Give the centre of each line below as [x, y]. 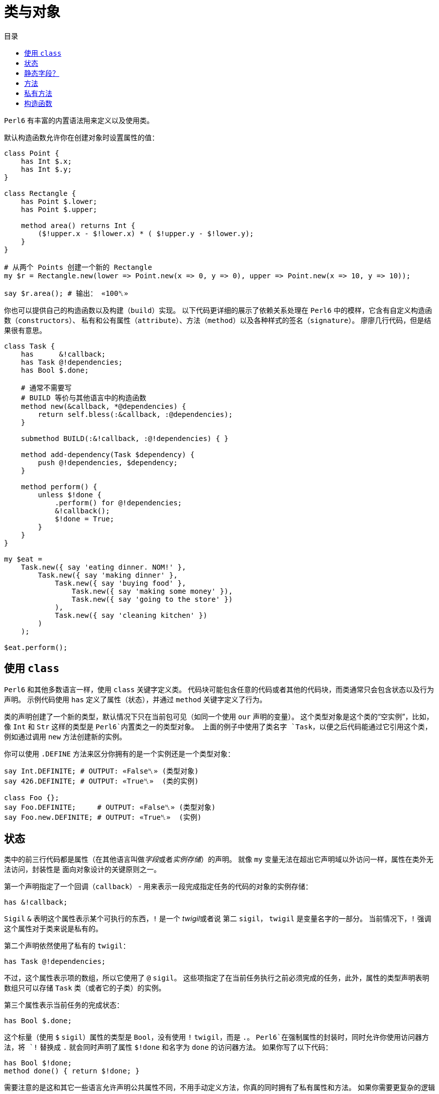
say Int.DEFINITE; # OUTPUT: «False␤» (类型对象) [101, 771]
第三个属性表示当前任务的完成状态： [64, 1005]
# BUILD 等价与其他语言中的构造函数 [84, 398]
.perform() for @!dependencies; [119, 503]
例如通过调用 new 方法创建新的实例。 [65, 736]
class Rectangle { [40, 193]
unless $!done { [70, 495]
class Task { [30, 346]
